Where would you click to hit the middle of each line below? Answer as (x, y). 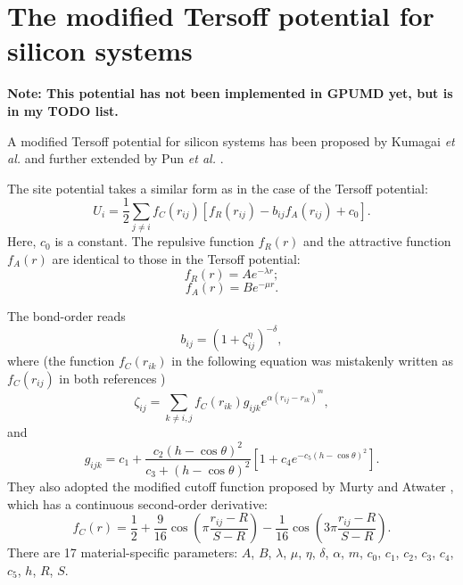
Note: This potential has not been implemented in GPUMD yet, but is (230, 93)
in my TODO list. (63, 110)
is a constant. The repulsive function (154, 241)
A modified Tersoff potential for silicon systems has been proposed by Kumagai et (231, 140)
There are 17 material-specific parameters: (123, 552)
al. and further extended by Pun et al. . (116, 158)
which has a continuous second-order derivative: (138, 503)
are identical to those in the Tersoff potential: (176, 258)
